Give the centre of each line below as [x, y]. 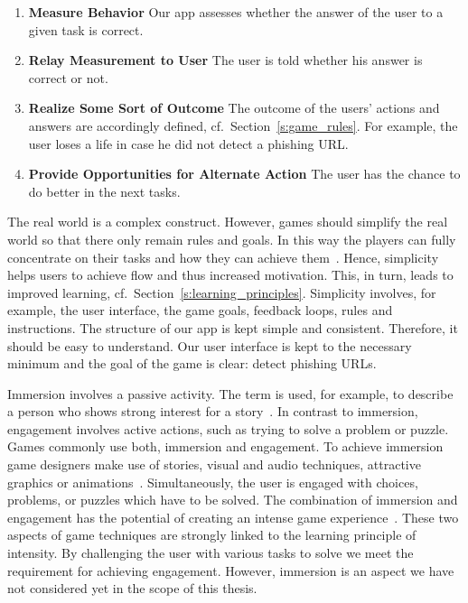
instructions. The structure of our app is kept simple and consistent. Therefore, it [233, 327]
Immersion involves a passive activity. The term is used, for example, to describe [230, 393]
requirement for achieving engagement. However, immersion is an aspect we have [231, 570]
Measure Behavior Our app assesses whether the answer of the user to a [236, 12]
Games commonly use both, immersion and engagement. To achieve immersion [225, 446]
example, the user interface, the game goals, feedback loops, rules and [200, 310]
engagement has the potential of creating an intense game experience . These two [233, 517]
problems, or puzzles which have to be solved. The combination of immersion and [233, 500]
